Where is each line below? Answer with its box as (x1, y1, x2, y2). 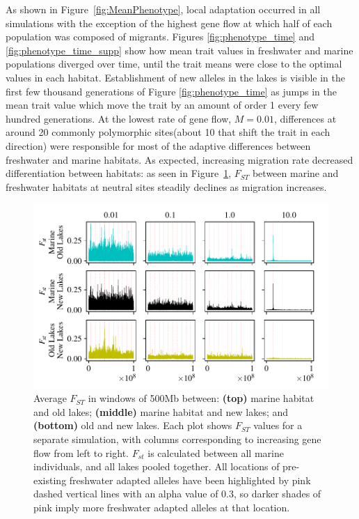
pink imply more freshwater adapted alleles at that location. (33, 499, 290, 514)
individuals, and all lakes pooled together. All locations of (33, 459, 280, 474)
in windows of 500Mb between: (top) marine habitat (88, 391, 314, 405)
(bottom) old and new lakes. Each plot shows (33, 418, 232, 433)
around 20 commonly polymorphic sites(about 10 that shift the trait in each (6, 125, 330, 139)
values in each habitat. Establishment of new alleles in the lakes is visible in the (6, 70, 345, 84)
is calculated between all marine (147, 445, 284, 460)
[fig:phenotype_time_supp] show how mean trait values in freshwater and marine (6, 42, 353, 57)
